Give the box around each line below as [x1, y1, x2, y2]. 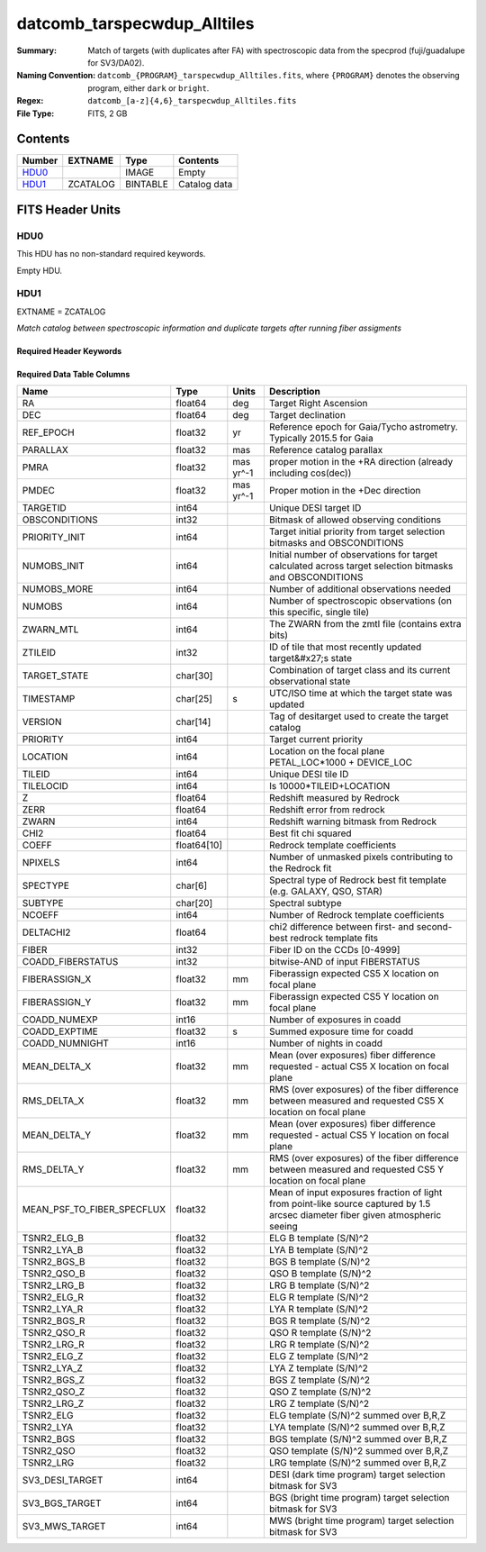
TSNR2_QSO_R [22, 1327, 85, 1339]
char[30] [175, 669, 213, 682]
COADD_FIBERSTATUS [22, 956, 119, 968]
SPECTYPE [22, 879, 69, 892]
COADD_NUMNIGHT [22, 1037, 110, 1049]
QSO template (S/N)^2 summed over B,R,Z [268, 1445, 449, 1457]
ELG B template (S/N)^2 [268, 1232, 369, 1245]
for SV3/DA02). [87, 57, 145, 68]
